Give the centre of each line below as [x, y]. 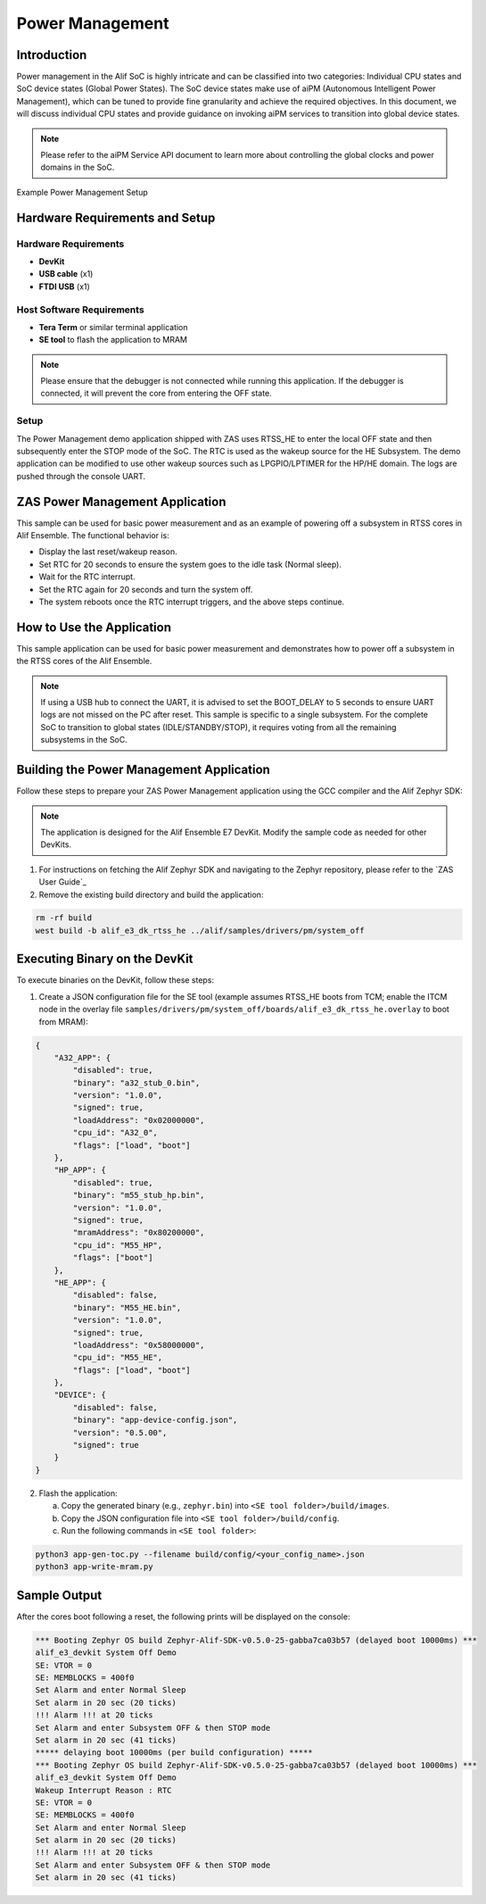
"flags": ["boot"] [113, 1258]
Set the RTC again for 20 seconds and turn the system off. [146, 589]
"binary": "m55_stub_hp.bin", [139, 1195]
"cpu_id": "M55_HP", [118, 1245]
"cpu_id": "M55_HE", [118, 1358]
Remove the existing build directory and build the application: [151, 894]
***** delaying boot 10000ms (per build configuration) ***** [174, 1753]
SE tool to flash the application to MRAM [113, 340]
